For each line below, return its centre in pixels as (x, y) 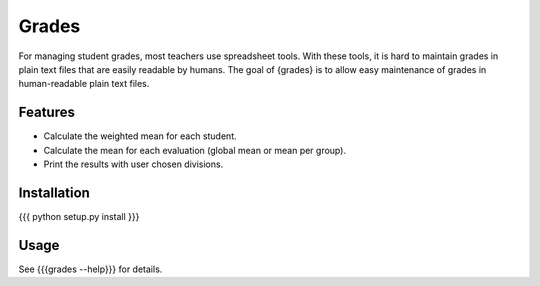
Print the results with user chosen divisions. (133, 164)
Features (46, 112)
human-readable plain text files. (84, 84)
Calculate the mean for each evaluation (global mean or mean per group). (195, 150)
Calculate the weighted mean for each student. (140, 136)
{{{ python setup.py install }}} (79, 216)
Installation (54, 192)
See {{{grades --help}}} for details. (90, 269)
